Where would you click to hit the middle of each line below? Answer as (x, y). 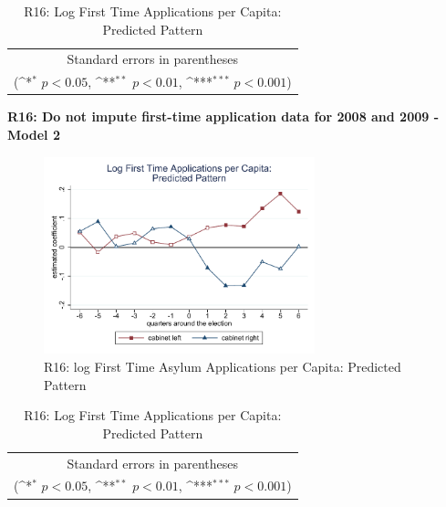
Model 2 (34, 134)
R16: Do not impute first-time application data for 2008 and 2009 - (223, 116)
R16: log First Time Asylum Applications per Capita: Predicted (223, 366)
